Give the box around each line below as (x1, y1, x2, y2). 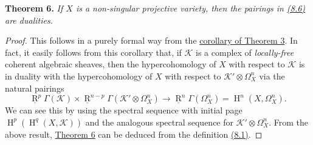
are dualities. (5, 13, 53, 26)
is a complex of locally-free (196, 46, 294, 58)
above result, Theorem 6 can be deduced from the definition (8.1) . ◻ (5, 127, 263, 140)
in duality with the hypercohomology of (5, 69, 153, 82)
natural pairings (5, 81, 64, 94)
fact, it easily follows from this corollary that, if (5, 46, 182, 58)
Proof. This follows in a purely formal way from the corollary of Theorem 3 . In (5, 34, 298, 47)
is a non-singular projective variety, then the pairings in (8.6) (75, 2, 306, 14)
